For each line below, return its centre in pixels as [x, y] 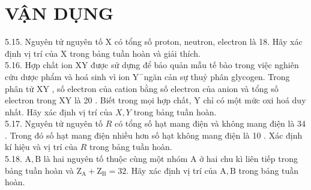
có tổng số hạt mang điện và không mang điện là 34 [210, 123]
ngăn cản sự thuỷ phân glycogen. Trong [217, 76]
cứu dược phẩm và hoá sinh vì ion [68, 76]
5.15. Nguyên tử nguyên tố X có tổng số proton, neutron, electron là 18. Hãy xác [154, 42]
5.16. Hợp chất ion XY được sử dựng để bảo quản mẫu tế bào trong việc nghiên [152, 65]
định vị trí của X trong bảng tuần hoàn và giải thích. [103, 53]
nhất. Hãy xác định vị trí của [59, 111]
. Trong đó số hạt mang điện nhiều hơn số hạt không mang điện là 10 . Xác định [154, 135]
